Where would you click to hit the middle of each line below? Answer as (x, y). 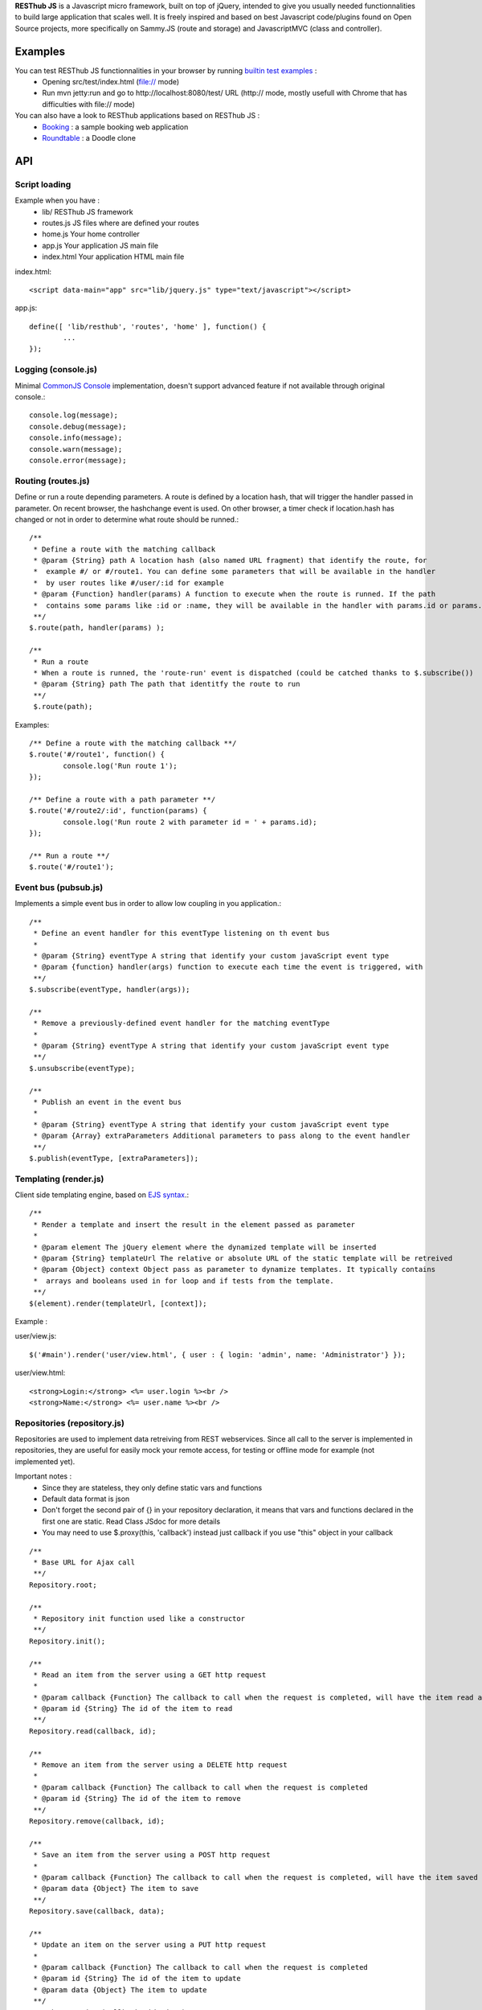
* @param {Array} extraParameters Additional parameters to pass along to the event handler (222, 1136)
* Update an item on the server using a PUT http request (150, 1945)
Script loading (43, 184)
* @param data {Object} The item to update (120, 1989)
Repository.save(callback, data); (97, 1911)
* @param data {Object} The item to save (116, 1889)
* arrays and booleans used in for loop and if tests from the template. (184, 1281)
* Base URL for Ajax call (84, 1563)
